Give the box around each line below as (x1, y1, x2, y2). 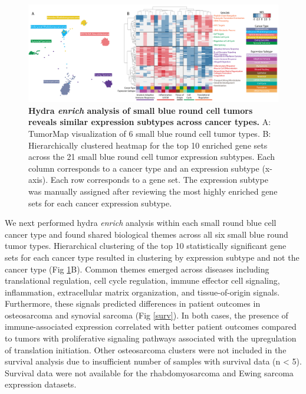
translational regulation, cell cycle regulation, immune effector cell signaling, (5, 274, 280, 287)
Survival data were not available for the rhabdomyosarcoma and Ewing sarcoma (5, 366, 294, 379)
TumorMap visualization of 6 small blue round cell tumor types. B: (28, 127, 271, 139)
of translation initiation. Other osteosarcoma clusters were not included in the (5, 343, 287, 356)
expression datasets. (5, 378, 77, 390)
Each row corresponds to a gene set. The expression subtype (50, 173, 268, 186)
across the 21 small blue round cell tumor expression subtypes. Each (28, 150, 275, 163)
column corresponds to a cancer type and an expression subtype (28, 162, 259, 174)
